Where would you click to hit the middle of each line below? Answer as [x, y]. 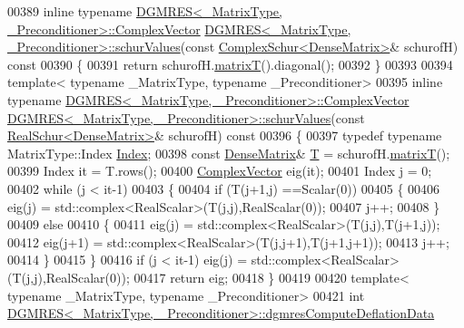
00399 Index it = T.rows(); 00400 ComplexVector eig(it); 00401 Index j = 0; [220, 171]
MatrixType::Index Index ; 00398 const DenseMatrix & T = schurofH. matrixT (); [229, 153]
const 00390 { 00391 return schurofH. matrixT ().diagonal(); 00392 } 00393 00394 [230, 64]
